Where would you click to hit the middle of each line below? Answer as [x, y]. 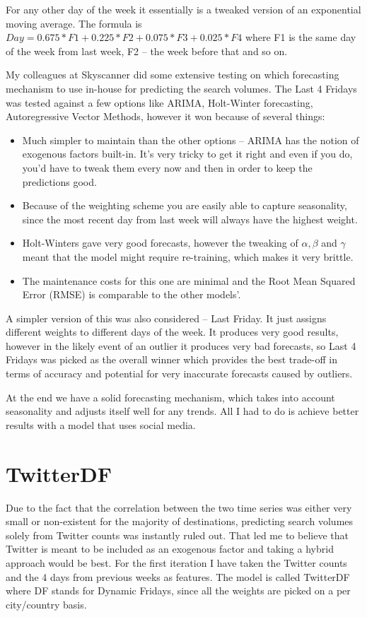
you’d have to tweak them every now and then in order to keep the [167, 167]
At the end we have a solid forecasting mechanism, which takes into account [170, 397]
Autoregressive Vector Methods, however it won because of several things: [165, 116]
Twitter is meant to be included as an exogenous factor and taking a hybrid [170, 549]
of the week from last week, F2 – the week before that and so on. [147, 51]
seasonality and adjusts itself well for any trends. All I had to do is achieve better [182, 411]
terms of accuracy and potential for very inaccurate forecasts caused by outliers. [179, 374]
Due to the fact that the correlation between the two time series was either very [179, 507]
